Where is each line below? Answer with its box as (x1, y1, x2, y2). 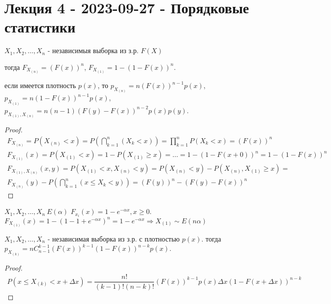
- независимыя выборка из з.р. (47, 45, 139, 56)
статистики (4, 17, 76, 37)
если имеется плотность (4, 80, 76, 91)
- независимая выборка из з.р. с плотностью (47, 233, 180, 243)
